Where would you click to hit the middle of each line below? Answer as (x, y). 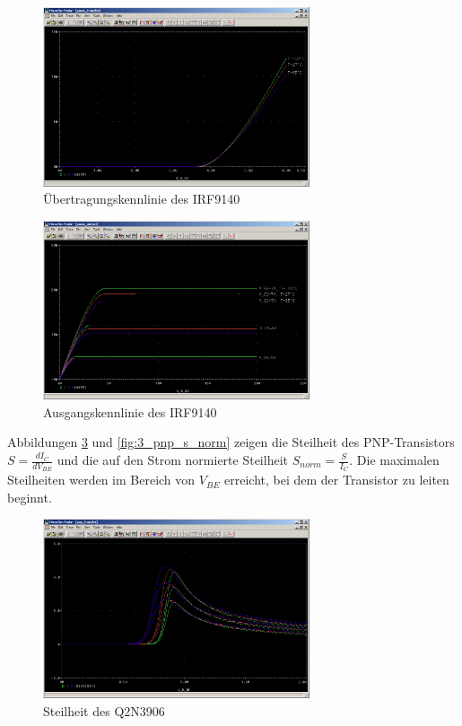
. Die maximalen (394, 459)
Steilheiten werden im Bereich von (101, 480)
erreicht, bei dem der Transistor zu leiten (337, 480)
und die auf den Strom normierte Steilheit (172, 459)
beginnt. (30, 497)
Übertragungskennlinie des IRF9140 (142, 199)
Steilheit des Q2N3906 (104, 710)
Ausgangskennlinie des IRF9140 (130, 411)
